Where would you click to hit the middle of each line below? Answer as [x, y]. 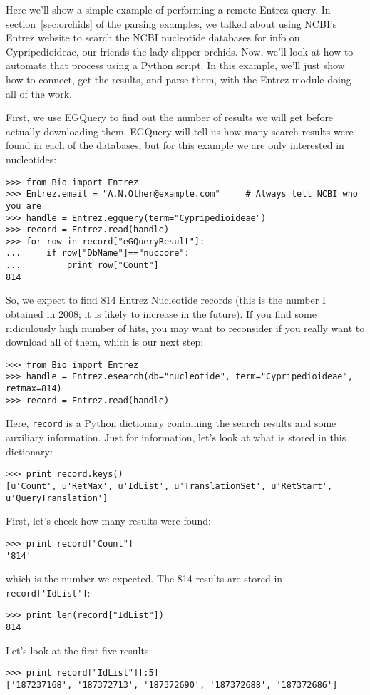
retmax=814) [34, 389]
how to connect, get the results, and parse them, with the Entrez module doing [179, 79]
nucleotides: [31, 159]
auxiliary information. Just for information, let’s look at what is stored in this [176, 437]
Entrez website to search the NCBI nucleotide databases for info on [153, 37]
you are [24, 206]
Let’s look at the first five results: [79, 650]
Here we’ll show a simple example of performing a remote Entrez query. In [168, 9]
